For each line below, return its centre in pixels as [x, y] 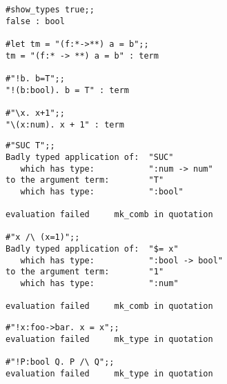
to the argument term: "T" [85, 180]
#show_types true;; [50, 10]
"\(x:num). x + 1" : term [65, 124]
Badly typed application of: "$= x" [92, 249]
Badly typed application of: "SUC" [90, 157]
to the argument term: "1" [85, 272]
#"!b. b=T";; [35, 78]
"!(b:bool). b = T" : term [67, 90]
